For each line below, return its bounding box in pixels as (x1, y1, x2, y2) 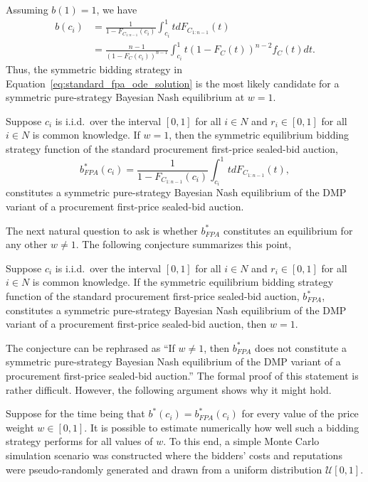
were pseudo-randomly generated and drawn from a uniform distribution (6, 461, 322, 476)
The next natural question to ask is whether (6, 223, 198, 237)
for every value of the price (241, 406, 359, 421)
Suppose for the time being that (6, 406, 145, 421)
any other (6, 237, 48, 252)
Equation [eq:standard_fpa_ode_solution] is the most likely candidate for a (6, 75, 340, 90)
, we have (96, 2, 137, 16)
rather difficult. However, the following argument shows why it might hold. (6, 382, 332, 397)
